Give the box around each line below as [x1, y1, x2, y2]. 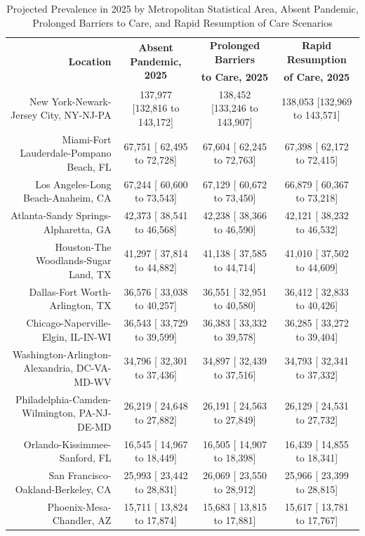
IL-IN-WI [70, 329, 112, 344]
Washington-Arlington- [12, 346, 112, 361]
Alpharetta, [43, 221, 93, 236]
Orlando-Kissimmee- [23, 436, 112, 451]
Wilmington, [22, 405, 76, 420]
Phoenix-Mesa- [47, 499, 112, 514]
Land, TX [68, 266, 112, 281]
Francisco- [67, 468, 112, 483]
